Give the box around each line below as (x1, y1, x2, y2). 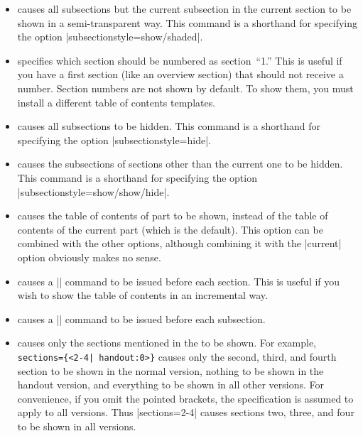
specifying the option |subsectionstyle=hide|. (17, 132, 211, 147)
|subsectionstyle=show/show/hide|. (17, 184, 170, 199)
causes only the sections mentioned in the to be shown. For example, (17, 335, 316, 350)
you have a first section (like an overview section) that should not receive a (17, 67, 344, 82)
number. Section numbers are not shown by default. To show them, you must (17, 80, 354, 95)
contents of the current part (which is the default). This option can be (17, 222, 323, 236)
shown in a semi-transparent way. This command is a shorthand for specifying (17, 15, 358, 30)
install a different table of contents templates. (17, 94, 216, 109)
